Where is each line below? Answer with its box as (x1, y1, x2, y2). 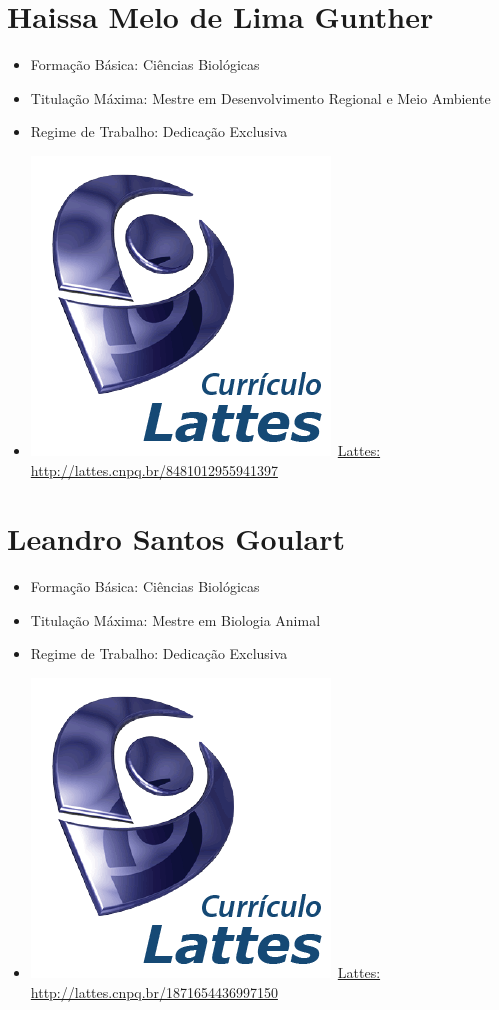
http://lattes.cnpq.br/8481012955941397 (30, 459, 278, 480)
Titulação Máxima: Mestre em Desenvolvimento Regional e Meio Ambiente (30, 87, 491, 108)
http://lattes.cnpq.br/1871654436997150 (30, 981, 278, 1002)
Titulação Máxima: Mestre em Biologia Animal (30, 609, 321, 630)
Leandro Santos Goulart (7, 518, 345, 559)
